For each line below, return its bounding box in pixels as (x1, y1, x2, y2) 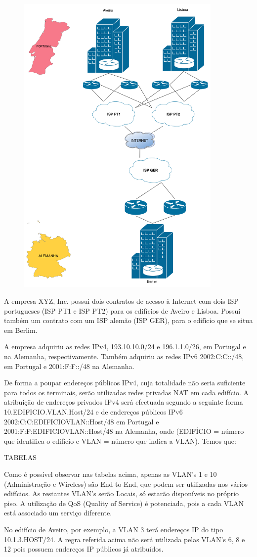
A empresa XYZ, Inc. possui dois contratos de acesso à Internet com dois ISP (4, 296, 239, 306)
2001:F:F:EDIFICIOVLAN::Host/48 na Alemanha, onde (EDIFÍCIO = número (4, 426, 244, 436)
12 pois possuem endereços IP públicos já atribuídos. (4, 544, 164, 554)
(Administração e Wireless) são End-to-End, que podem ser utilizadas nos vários (4, 478, 248, 489)
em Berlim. (4, 325, 38, 335)
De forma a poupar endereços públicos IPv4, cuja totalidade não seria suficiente (4, 377, 246, 388)
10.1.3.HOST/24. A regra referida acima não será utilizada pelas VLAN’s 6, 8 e (4, 534, 245, 544)
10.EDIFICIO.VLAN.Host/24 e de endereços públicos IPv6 (4, 407, 183, 417)
